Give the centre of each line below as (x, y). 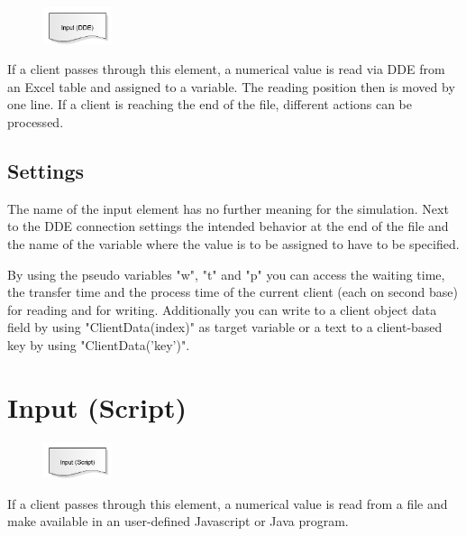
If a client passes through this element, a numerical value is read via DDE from (226, 69)
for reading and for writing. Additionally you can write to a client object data (222, 309)
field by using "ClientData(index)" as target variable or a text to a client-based (225, 327)
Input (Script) (97, 407)
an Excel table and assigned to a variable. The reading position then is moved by (231, 86)
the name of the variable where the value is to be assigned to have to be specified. (233, 243)
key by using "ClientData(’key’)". (99, 344)
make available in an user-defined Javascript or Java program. (178, 521)
